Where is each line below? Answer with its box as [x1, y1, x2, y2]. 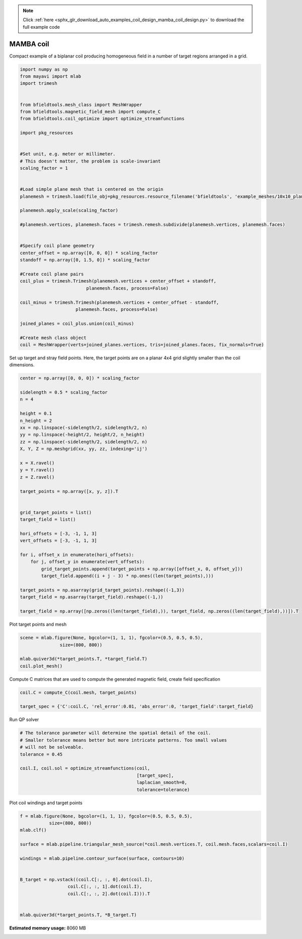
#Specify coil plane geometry [20, 243, 95, 249]
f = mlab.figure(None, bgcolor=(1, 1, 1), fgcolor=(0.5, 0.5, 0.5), [20, 813, 193, 819]
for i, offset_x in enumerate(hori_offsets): [20, 552, 134, 558]
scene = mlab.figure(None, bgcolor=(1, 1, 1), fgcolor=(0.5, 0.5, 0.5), [20, 635, 203, 641]
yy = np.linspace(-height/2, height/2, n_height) [20, 432, 145, 437]
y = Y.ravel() [20, 467, 55, 473]
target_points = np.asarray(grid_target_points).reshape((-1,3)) [20, 587, 185, 593]
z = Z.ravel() [20, 474, 55, 480]
